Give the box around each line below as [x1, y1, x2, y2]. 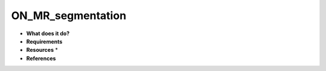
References [26, 54, 56, 62]
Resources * [26, 47, 59, 54]
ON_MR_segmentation [11, 9, 127, 22]
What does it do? [26, 30, 70, 37]
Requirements [26, 38, 63, 45]
